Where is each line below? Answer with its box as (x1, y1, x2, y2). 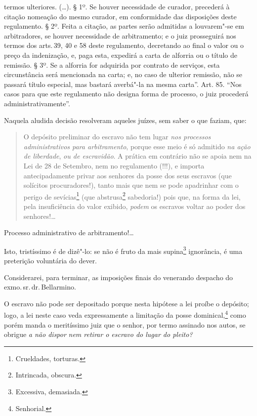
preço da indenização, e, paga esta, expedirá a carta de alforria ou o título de (4, 49, 237, 60)
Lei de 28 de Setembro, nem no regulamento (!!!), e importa (23, 160, 205, 170)
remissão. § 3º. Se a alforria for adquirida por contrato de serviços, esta (4, 59, 220, 70)
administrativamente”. (4, 98, 70, 108)
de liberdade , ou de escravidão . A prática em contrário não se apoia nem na (23, 151, 252, 161)
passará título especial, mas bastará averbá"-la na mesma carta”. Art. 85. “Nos (4, 79, 242, 89)
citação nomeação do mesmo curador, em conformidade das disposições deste (4, 11, 237, 21)
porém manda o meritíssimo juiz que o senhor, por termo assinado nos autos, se (4, 319, 246, 330)
